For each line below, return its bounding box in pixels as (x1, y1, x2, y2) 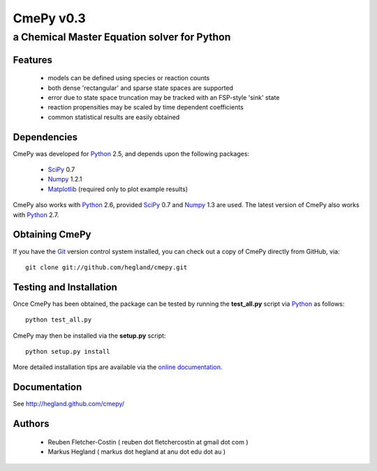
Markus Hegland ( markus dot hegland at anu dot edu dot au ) (47, 447, 226, 456)
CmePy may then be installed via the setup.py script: (13, 331, 166, 340)
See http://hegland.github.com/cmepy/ (13, 400, 125, 408)
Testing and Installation (13, 281, 118, 293)
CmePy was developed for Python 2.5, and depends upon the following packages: (13, 149, 250, 158)
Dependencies (13, 131, 78, 143)
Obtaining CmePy (13, 229, 91, 241)
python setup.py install (25, 347, 110, 356)
